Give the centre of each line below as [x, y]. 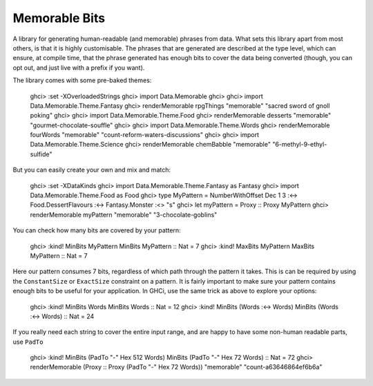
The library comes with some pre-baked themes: [82, 80]
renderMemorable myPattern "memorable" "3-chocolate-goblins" [124, 214]
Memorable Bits [59, 18]
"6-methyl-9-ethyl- [299, 145]
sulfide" [41, 154]
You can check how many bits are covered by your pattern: [97, 230]
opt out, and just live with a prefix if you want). [79, 67]
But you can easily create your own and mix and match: [92, 170]
